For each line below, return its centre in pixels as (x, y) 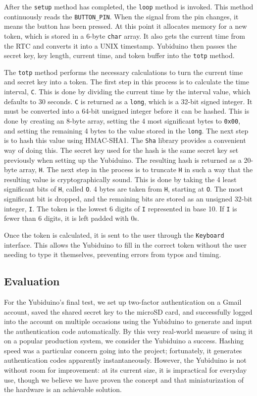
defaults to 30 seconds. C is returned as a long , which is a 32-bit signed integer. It (128, 101)
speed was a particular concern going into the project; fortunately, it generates (123, 350)
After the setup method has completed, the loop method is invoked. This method (129, 6)
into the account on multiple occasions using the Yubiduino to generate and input (128, 321)
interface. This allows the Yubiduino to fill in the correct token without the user (126, 244)
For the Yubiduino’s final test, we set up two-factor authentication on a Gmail (123, 301)
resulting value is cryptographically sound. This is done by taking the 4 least (120, 179)
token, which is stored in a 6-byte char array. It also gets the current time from (125, 35)
